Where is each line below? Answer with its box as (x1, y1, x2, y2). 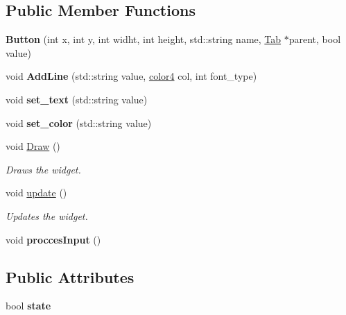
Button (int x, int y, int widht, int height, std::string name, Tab (6, 32, 282, 46)
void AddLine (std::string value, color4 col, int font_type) (6, 69, 257, 83)
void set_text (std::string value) (6, 92, 148, 106)
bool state (6, 298, 51, 313)
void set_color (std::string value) (6, 115, 152, 130)
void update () (6, 185, 67, 200)
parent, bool (288, 32, 341, 46)
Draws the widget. (6, 162, 81, 176)
